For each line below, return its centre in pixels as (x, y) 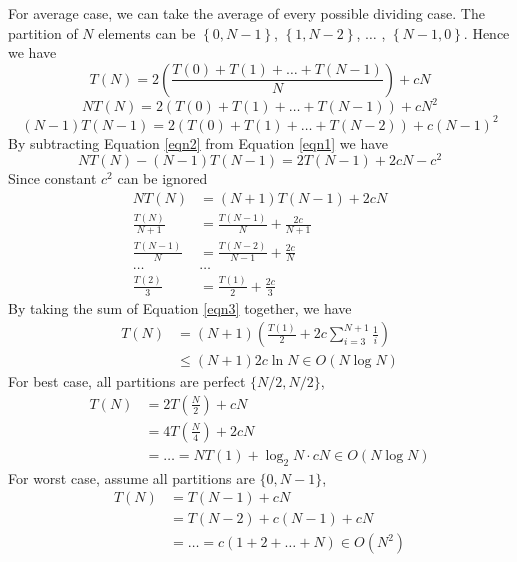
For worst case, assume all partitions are (131, 477)
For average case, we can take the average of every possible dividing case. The (246, 13)
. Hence (486, 32)
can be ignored (162, 178)
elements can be (147, 32)
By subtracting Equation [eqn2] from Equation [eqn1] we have (198, 142)
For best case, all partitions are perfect (127, 381)
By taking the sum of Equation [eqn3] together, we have (180, 307)
